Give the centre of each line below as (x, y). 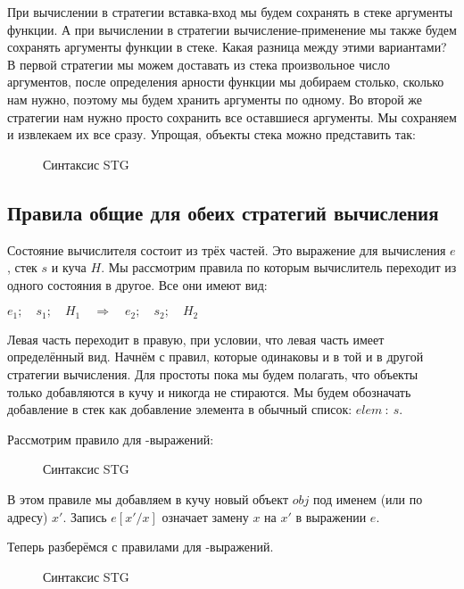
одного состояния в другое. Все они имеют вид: (137, 284)
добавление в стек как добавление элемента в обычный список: (180, 409)
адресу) (28, 516)
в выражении (331, 516)
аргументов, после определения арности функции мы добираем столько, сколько (226, 82)
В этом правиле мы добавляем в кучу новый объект (148, 498)
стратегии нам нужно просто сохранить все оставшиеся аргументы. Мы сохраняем (232, 116)
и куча (69, 267)
